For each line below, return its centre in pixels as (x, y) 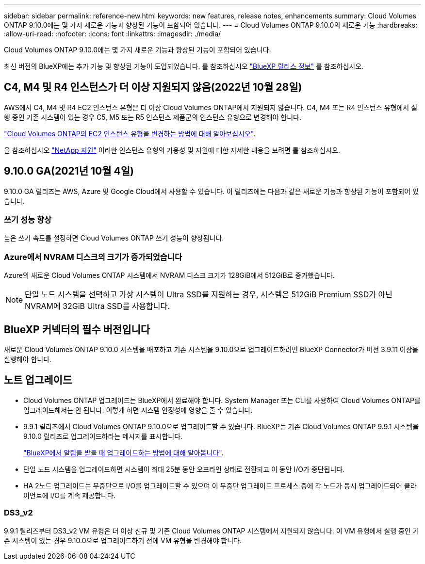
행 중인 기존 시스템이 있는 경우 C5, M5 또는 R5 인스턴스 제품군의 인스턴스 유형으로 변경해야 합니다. (153, 117)
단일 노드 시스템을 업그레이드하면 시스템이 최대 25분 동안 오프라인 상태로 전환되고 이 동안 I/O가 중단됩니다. (184, 469)
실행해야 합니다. (28, 359)
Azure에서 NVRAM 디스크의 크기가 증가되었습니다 (93, 257)
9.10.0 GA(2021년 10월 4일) (69, 171)
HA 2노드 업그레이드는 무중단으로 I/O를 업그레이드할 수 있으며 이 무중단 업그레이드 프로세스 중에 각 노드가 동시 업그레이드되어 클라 (220, 485)
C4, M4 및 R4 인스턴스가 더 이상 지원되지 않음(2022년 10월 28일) (153, 87)
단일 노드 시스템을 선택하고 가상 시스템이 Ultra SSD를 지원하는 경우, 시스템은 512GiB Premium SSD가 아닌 (209, 295)
